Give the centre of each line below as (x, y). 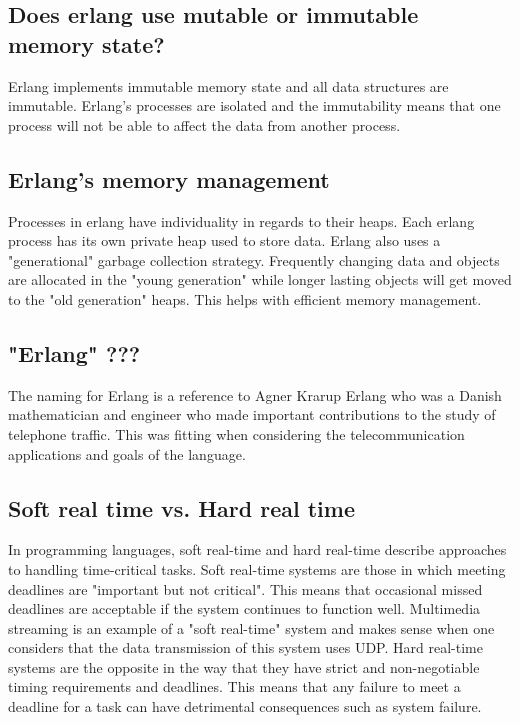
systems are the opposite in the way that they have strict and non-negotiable (244, 666)
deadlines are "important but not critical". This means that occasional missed (245, 588)
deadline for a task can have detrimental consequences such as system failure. (245, 706)
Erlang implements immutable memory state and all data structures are (228, 85)
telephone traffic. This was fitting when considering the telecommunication (236, 433)
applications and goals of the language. (127, 453)
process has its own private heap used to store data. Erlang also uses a (224, 240)
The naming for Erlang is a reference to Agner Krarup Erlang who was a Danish (255, 394)
